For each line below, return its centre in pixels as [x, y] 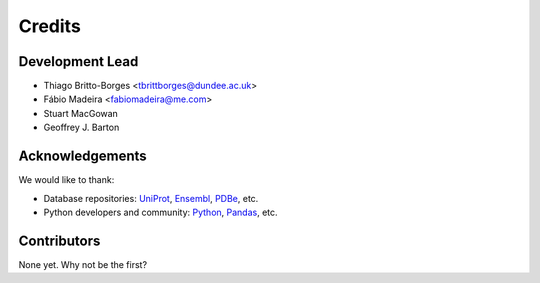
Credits [50, 26]
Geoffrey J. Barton [81, 127]
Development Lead [78, 61]
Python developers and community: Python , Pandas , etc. [161, 212]
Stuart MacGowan [81, 113]
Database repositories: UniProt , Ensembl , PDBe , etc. [151, 198]
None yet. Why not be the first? [83, 264]
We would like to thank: [66, 180]
